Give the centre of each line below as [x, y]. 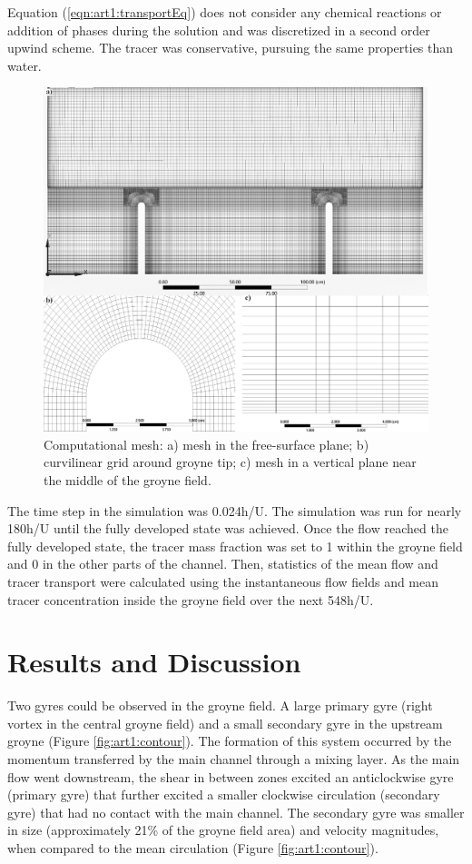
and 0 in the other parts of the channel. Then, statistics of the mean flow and [223, 564]
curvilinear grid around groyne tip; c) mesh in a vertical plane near [230, 462]
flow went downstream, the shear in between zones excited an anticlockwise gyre [231, 776]
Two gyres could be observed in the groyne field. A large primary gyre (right [220, 705]
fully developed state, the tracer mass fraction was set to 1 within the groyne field [235, 546]
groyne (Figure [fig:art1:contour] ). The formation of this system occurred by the [230, 741]
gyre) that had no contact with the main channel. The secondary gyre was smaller [236, 812]
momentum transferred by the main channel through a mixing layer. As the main [234, 759]
